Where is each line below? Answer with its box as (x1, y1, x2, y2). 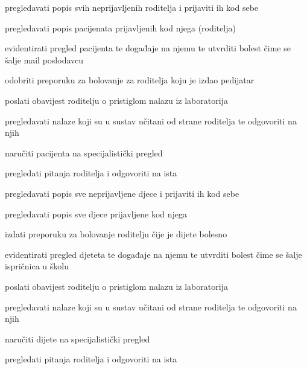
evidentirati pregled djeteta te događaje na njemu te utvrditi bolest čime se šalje (5, 248, 302, 260)
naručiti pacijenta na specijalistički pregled (5, 146, 163, 159)
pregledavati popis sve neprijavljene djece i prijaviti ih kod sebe (5, 187, 239, 199)
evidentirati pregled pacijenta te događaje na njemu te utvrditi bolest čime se (5, 42, 291, 54)
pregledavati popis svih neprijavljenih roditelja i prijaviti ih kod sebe (5, 1, 259, 13)
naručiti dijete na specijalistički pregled (5, 332, 150, 345)
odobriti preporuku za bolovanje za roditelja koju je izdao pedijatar (5, 74, 255, 86)
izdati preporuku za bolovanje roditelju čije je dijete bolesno (5, 228, 227, 240)
